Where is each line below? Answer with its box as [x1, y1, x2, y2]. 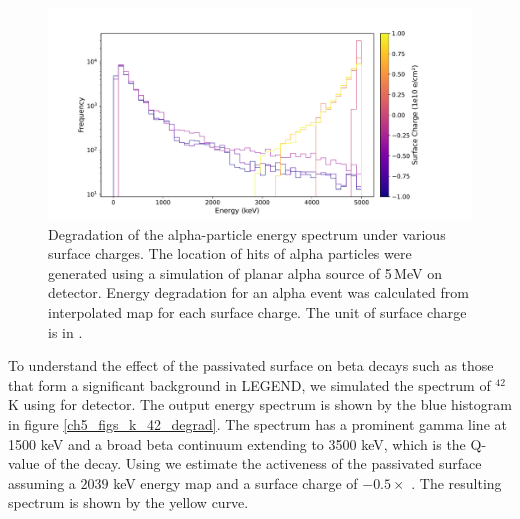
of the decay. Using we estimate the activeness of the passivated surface [44, 453, 482, 474]
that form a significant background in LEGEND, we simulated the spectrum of [8, 374, 491, 395]
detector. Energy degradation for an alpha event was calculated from [48, 282, 469, 303]
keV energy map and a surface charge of [113, 472, 358, 493]
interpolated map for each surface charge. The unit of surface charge [48, 301, 467, 322]
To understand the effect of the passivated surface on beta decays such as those [8, 355, 494, 376]
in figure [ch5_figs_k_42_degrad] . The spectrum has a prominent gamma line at [8, 413, 507, 434]
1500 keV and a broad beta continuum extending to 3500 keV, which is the [8, 433, 466, 454]
